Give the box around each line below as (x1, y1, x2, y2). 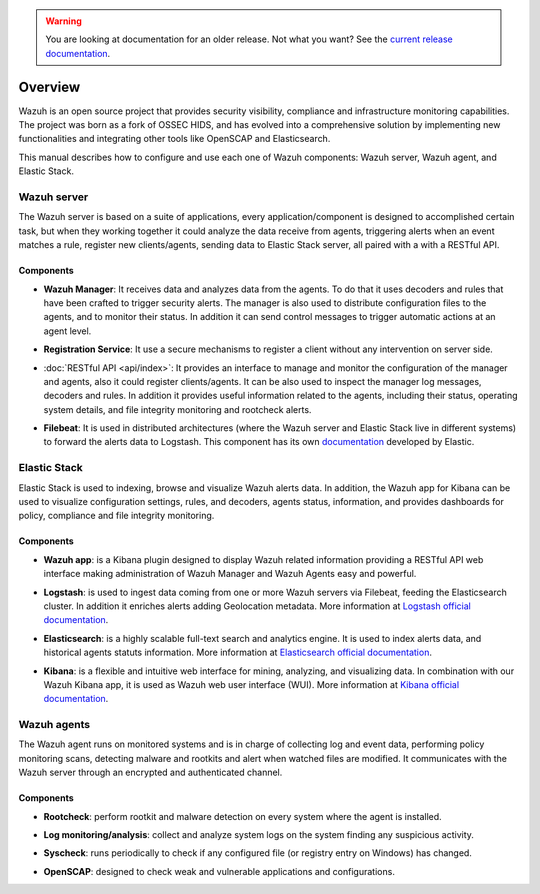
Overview (18, 78, 81, 95)
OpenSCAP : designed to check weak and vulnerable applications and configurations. (43, 865, 395, 877)
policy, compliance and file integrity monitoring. (18, 510, 215, 522)
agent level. (43, 325, 92, 337)
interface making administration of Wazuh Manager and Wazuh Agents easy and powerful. (43, 568, 417, 580)
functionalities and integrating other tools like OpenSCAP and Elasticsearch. (18, 133, 331, 145)
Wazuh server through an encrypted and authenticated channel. (18, 766, 283, 779)
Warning (45, 15, 82, 27)
